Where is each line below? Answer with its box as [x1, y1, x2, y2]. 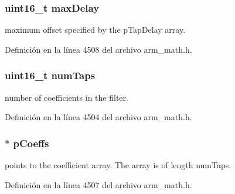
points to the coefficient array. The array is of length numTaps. [5, 159, 231, 171]
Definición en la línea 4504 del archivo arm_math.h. [5, 111, 192, 123]
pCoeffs [13, 135, 49, 150]
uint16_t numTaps [5, 68, 96, 83]
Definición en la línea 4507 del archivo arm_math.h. [5, 178, 192, 190]
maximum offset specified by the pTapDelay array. [5, 23, 186, 36]
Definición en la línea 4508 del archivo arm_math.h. [5, 43, 192, 55]
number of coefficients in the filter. [5, 91, 128, 103]
